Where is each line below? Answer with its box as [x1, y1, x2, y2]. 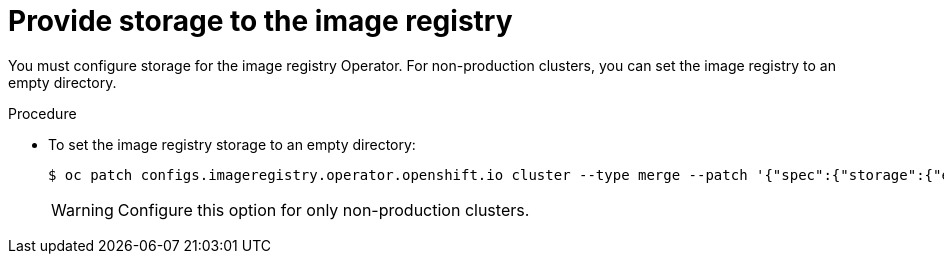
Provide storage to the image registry [8, 4, 513, 38]
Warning [51, 199, 114, 220]
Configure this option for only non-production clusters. [117, 199, 530, 220]
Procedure [8, 104, 77, 122]
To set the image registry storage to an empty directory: [48, 135, 416, 153]
